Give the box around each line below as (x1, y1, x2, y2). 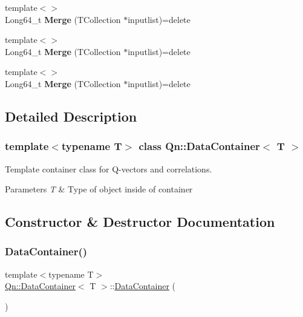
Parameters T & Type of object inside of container (5, 183, 193, 195)
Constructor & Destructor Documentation (5, 212, 275, 231)
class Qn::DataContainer (138, 139, 260, 154)
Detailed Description (5, 106, 137, 125)
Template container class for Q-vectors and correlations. (5, 162, 212, 175)
